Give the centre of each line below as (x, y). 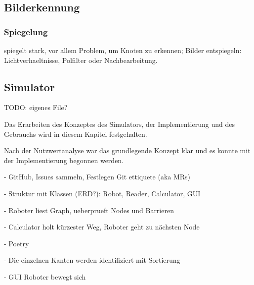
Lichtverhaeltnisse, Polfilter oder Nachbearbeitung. (81, 60)
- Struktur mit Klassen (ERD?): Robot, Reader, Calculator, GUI (102, 193)
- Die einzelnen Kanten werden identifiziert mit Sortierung (92, 260)
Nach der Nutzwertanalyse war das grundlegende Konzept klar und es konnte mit (127, 150)
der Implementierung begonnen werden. (64, 160)
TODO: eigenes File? (36, 107)
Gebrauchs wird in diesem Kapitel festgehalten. (76, 134)
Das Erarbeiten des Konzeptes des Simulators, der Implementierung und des (119, 124)
